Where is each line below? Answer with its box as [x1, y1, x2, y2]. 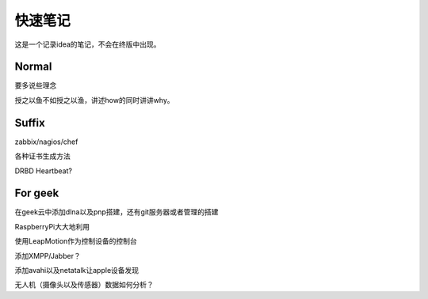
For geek [14, 187, 59, 200]
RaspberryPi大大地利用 [14, 221, 90, 231]
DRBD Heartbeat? [14, 166, 73, 176]
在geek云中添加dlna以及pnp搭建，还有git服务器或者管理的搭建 [14, 207, 219, 217]
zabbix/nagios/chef [14, 137, 78, 146]
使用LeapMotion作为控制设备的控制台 [14, 237, 138, 246]
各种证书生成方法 [14, 151, 71, 161]
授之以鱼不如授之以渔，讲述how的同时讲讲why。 [14, 95, 174, 104]
